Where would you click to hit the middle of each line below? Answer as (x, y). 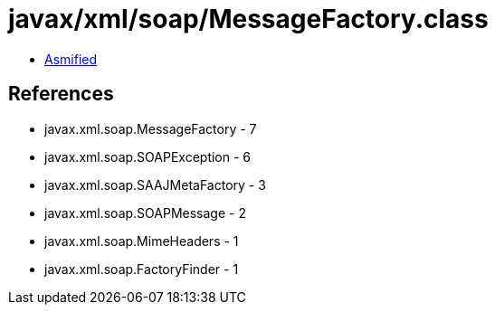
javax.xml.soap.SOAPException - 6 (148, 156)
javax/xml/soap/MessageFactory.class (248, 19)
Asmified (71, 59)
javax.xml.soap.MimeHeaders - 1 (142, 241)
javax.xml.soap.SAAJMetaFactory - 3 (155, 184)
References (61, 94)
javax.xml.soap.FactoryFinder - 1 (142, 269)
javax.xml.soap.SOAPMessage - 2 (145, 213)
